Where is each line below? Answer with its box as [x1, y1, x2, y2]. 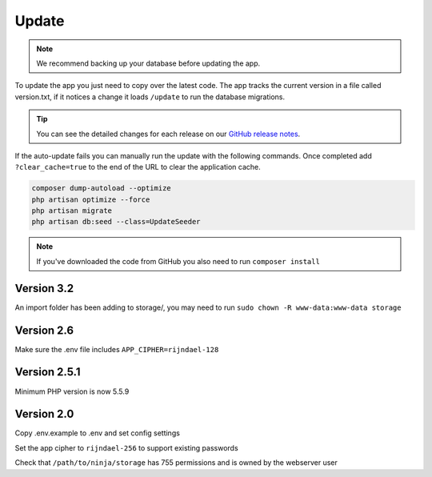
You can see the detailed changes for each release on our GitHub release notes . [36, 129, 301, 138]
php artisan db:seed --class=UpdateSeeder [31, 217, 201, 226]
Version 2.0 [14, 407, 74, 421]
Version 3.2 [14, 281, 74, 295]
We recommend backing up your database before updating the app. [36, 58, 261, 68]
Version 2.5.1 [14, 365, 81, 379]
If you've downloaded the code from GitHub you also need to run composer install [36, 256, 320, 266]
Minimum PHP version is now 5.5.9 [14, 387, 130, 396]
